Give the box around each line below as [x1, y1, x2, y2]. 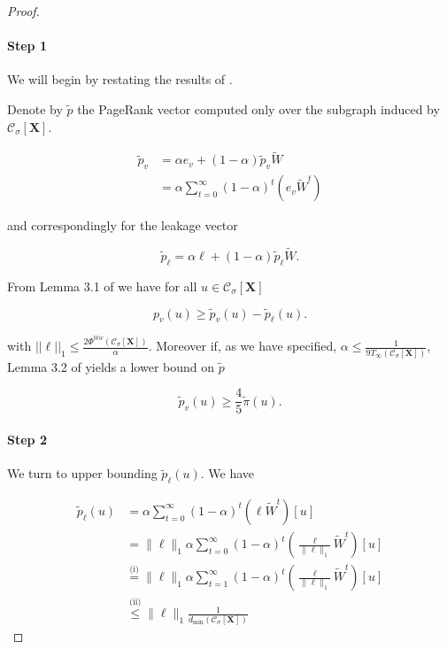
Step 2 [7, 429, 47, 448]
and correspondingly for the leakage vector [7, 216, 238, 235]
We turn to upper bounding [7, 464, 158, 483]
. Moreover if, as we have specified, [148, 336, 337, 355]
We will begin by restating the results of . [7, 70, 233, 89]
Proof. [7, 2, 40, 19]
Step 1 [7, 36, 47, 55]
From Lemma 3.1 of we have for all [7, 276, 197, 295]
